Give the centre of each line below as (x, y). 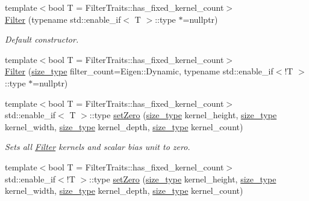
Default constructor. (42, 39)
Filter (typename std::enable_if (63, 19)
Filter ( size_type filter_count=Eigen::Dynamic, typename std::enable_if (139, 71)
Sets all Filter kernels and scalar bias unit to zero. (98, 147)
